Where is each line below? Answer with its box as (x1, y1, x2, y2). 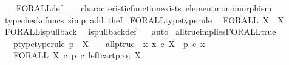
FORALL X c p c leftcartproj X (13, 49, 141, 61)
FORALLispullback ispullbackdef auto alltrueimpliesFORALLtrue (4, 25, 276, 38)
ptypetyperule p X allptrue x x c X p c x (13, 37, 205, 49)
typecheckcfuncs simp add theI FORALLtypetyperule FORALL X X (4, 13, 284, 26)
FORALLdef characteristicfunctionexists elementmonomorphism (16, 2, 272, 14)
